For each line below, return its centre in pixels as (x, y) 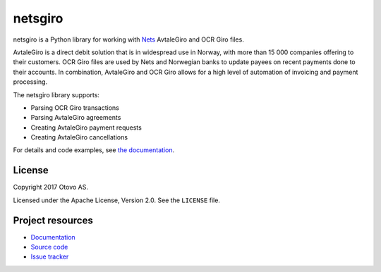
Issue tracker (50, 256)
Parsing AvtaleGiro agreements (76, 118)
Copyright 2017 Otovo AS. (50, 187)
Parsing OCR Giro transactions (75, 107)
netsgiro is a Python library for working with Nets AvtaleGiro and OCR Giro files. (129, 39)
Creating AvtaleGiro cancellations (79, 137)
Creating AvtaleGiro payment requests (86, 128)
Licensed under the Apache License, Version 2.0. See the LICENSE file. (116, 200)
